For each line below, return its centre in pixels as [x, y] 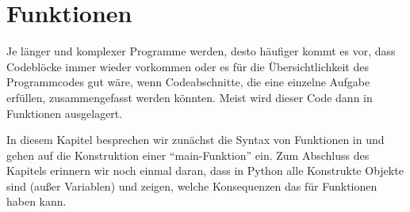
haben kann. [36, 201]
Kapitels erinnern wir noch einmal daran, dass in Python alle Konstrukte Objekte [205, 170]
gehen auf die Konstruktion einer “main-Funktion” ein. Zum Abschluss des [188, 155]
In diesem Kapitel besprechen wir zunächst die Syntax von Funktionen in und [195, 140]
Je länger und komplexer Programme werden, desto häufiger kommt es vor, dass [201, 51]
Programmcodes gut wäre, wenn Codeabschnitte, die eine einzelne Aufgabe [188, 82]
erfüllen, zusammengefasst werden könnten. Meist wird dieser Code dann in [190, 97]
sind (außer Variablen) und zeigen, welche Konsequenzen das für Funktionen [192, 185]
